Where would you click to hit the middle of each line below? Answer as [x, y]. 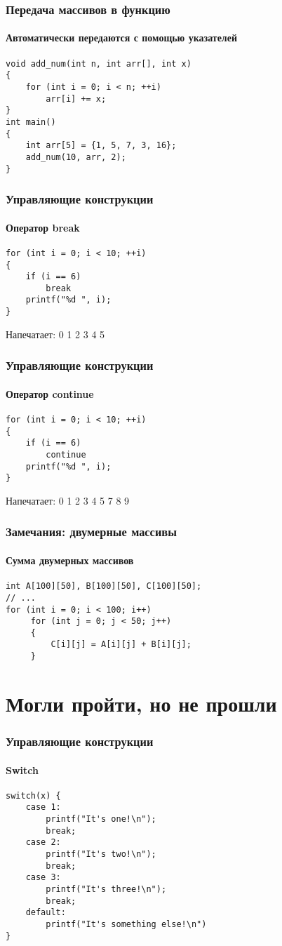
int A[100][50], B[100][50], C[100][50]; [104, 586]
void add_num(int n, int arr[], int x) [99, 64]
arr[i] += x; [76, 99]
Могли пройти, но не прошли [141, 703]
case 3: [43, 878]
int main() [31, 122]
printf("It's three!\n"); [106, 890]
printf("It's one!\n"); [101, 819]
